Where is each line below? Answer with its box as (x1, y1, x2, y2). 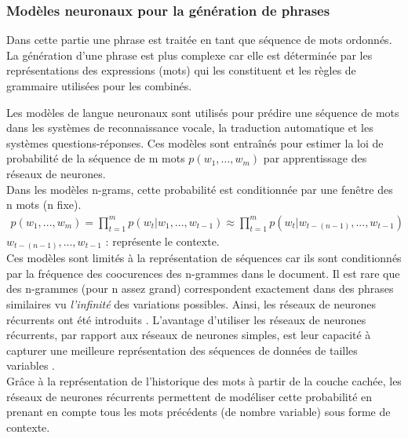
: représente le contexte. (105, 232, 220, 249)
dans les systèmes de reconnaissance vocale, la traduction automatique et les (6, 119, 373, 136)
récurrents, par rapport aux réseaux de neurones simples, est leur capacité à (6, 327, 371, 343)
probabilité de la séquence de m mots (6, 150, 185, 166)
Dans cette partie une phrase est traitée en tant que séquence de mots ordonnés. (6, 31, 392, 48)
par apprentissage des (263, 150, 367, 166)
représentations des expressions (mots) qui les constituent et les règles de (6, 62, 356, 78)
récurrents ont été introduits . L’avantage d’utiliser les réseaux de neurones (6, 311, 366, 327)
